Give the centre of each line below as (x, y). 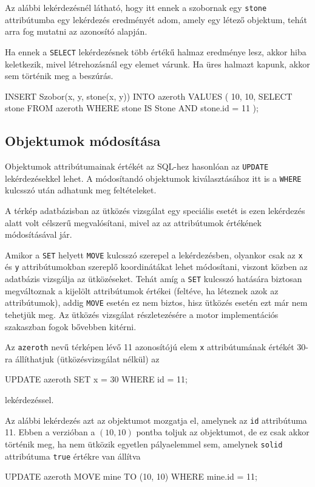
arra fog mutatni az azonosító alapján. (76, 31)
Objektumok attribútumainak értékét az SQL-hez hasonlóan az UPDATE (137, 166)
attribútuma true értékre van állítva (73, 456)
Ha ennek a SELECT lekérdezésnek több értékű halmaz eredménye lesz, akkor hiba (156, 51)
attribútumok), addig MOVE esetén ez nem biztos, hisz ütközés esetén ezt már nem (156, 302)
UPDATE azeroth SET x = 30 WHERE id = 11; (96, 379)
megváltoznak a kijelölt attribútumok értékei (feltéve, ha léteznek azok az (142, 290)
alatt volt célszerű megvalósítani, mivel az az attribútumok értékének (133, 222)
